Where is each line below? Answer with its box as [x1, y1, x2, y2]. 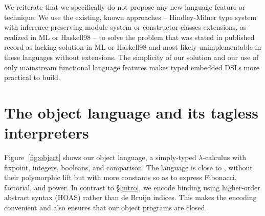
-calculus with [203, 152, 247, 163]
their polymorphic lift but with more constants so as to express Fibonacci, [4, 172, 237, 183]
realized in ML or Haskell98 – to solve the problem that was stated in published [4, 31, 255, 42]
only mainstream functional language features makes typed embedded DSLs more [4, 62, 259, 72]
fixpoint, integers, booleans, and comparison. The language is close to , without [4, 162, 253, 172]
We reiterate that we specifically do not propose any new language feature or [4, 2, 246, 12]
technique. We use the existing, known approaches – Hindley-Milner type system [4, 11, 257, 22]
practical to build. [4, 72, 60, 83]
